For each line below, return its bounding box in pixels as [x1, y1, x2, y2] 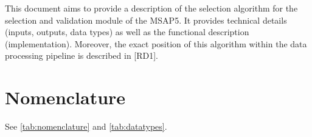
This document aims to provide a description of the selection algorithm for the [5, 2, 298, 14]
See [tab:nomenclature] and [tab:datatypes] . [5, 120, 167, 133]
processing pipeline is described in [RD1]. [5, 49, 159, 62]
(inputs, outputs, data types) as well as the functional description [5, 25, 249, 38]
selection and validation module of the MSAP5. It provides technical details [5, 13, 287, 26]
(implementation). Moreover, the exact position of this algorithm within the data [5, 37, 307, 50]
